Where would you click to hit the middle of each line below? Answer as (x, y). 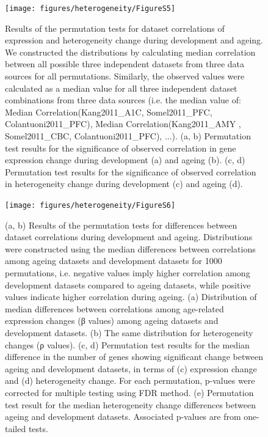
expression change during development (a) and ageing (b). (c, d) (125, 160)
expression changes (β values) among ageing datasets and (112, 321)
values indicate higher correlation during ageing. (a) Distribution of (131, 297)
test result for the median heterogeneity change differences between (130, 404)
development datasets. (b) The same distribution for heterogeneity (129, 332)
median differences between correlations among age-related (114, 308)
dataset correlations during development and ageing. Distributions (129, 237)
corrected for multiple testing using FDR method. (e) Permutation (129, 392)
